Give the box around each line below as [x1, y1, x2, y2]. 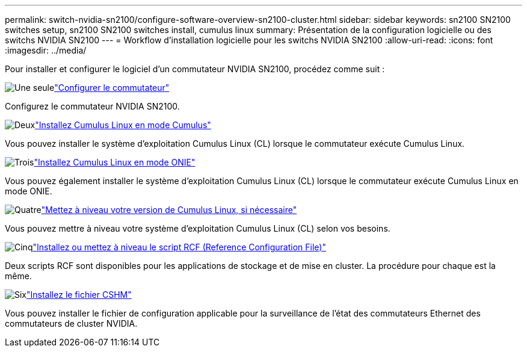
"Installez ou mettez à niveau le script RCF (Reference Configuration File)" [32, 242, 326, 252]
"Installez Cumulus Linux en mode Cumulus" [35, 120, 211, 130]
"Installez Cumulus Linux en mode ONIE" [34, 157, 196, 167]
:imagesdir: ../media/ [5, 45, 87, 55]
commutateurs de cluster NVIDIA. [5, 318, 138, 329]
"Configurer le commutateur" [54, 82, 170, 93]
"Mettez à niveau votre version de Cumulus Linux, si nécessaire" [41, 205, 297, 215]
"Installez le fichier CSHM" [26, 289, 132, 300]
